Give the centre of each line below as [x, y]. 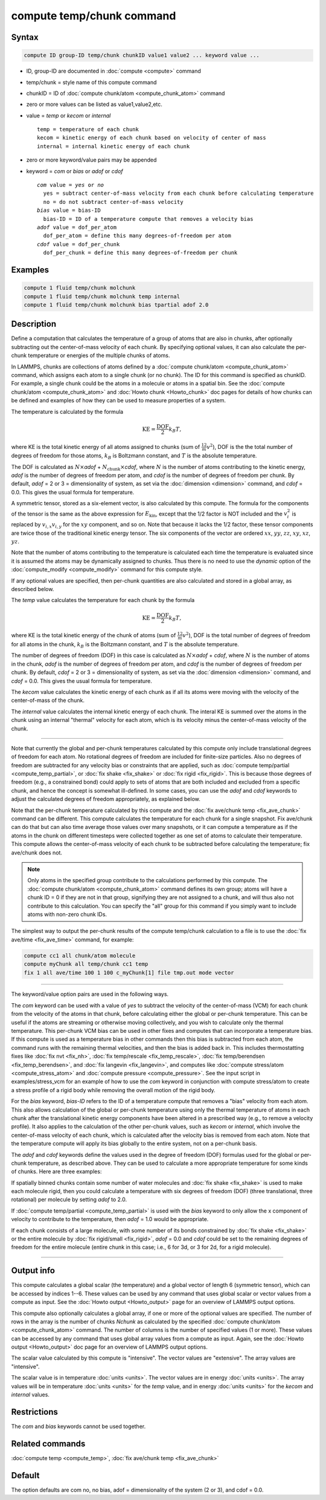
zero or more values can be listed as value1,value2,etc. [94, 104]
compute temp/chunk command [94, 16]
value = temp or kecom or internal [69, 116]
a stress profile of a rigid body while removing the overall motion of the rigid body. [113, 1090]
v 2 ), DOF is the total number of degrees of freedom [246, 635]
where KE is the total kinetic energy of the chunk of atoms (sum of [94, 635]
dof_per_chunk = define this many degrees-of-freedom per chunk [140, 253]
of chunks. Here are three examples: [56, 1171]
